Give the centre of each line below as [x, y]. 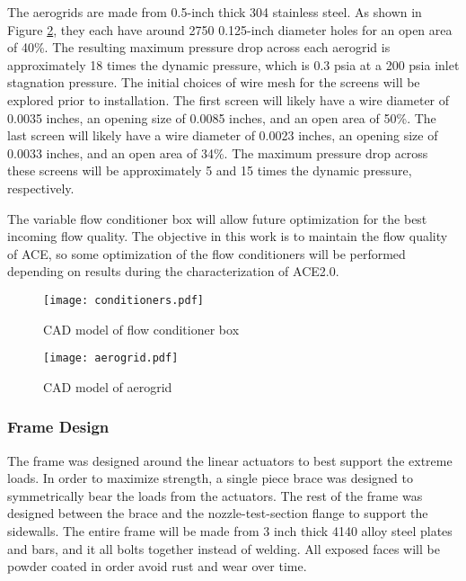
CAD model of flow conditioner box [141, 329]
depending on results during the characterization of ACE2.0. [173, 271]
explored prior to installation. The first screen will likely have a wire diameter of [229, 99]
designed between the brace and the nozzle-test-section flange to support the [218, 513]
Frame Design [58, 427]
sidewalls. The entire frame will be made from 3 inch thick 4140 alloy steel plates [230, 531]
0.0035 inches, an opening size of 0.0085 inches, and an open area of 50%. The [222, 117]
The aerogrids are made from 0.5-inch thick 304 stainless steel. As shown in [215, 12]
